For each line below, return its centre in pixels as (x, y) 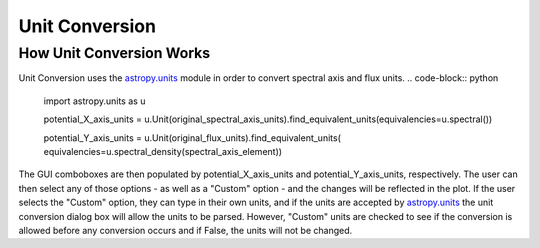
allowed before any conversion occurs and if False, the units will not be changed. (185, 230)
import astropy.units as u (94, 101)
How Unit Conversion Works (114, 53)
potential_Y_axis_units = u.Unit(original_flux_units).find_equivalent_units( (192, 137)
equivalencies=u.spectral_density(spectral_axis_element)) (163, 151)
